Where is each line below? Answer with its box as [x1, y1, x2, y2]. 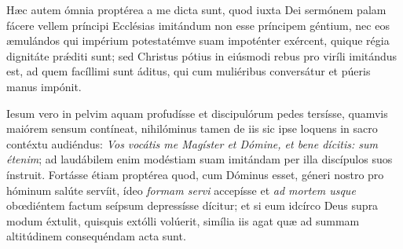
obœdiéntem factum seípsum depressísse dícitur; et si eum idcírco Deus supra [6, 197, 379, 214]
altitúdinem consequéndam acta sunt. [6, 228, 186, 244]
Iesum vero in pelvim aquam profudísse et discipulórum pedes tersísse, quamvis [6, 104, 388, 121]
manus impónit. [6, 78, 82, 94]
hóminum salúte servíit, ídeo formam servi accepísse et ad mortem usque [6, 181, 356, 198]
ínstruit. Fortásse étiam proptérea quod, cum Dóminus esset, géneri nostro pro [6, 166, 384, 182]
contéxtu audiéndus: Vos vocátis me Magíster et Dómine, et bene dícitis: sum [6, 135, 379, 152]
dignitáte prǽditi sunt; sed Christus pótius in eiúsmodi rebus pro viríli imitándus [6, 47, 398, 64]
